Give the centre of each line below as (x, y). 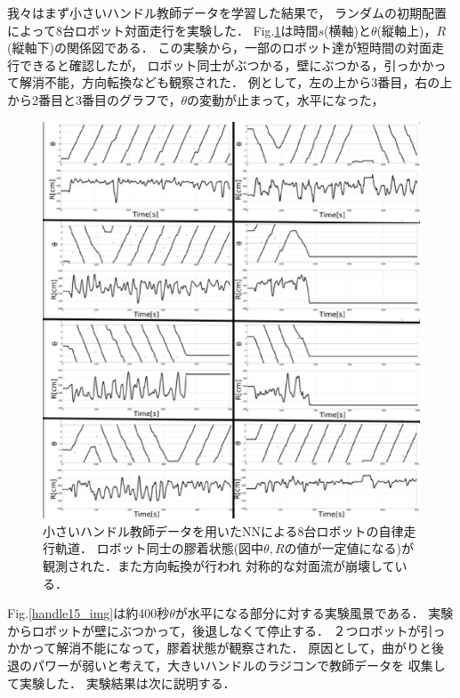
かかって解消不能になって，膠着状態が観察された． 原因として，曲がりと (219, 648)
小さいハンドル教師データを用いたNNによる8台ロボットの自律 (223, 530)
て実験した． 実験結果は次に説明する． (121, 682)
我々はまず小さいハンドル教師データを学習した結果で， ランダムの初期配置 (227, 12)
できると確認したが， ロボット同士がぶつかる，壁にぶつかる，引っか (220, 64)
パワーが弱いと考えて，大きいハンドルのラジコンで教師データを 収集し (238, 665)
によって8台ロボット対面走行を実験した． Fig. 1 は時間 (163, 30)
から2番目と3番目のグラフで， (94, 99)
